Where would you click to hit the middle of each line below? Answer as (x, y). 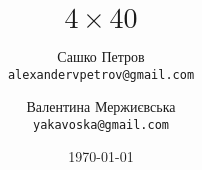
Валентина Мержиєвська (101, 106)
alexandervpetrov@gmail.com (101, 74)
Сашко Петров (101, 55)
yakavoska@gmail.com (101, 124)
